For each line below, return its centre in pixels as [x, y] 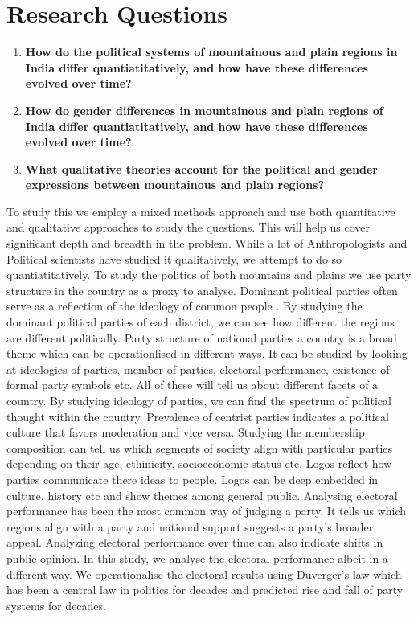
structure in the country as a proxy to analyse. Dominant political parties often [202, 290]
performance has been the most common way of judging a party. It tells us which [207, 511]
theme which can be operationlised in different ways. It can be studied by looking [207, 353]
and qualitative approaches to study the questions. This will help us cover [189, 227]
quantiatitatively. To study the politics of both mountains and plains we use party [209, 275]
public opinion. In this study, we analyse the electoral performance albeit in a [197, 558]
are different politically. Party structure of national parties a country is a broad [202, 337]
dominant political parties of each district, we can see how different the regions [201, 322]
